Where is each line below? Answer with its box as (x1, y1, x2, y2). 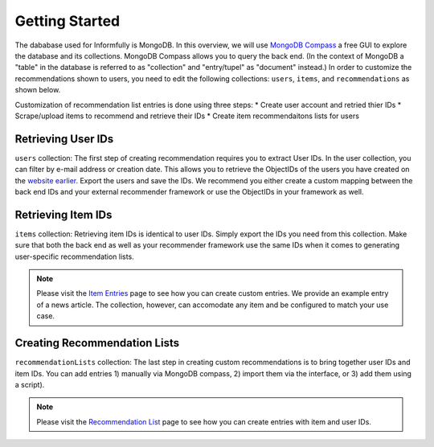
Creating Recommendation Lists (14, 336, 180, 350)
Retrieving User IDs (14, 132, 114, 146)
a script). (14, 379, 45, 389)
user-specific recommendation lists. (14, 252, 134, 261)
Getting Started (14, 12, 121, 30)
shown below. (14, 85, 61, 95)
